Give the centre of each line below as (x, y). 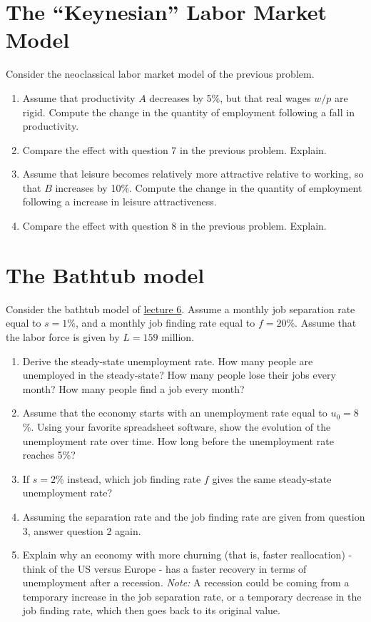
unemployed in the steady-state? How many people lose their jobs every (179, 375)
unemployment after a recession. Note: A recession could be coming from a (186, 582)
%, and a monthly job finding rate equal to (161, 323)
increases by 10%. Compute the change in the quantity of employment (209, 187)
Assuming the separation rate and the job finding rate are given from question (194, 516)
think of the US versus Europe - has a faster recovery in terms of (164, 568)
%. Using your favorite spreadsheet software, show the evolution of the (177, 426)
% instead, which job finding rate (128, 478)
